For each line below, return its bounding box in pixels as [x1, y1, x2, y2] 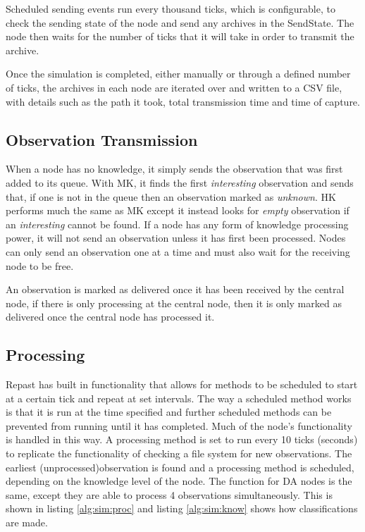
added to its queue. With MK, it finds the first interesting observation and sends [6, 175, 354, 190]
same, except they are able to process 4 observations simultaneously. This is [6, 487, 333, 502]
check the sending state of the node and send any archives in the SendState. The [6, 15, 354, 30]
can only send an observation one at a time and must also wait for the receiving [6, 244, 350, 259]
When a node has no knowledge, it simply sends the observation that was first [6, 161, 343, 176]
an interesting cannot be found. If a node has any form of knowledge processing [6, 216, 349, 231]
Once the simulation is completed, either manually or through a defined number [6, 66, 351, 81]
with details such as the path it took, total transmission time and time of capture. [6, 94, 360, 109]
